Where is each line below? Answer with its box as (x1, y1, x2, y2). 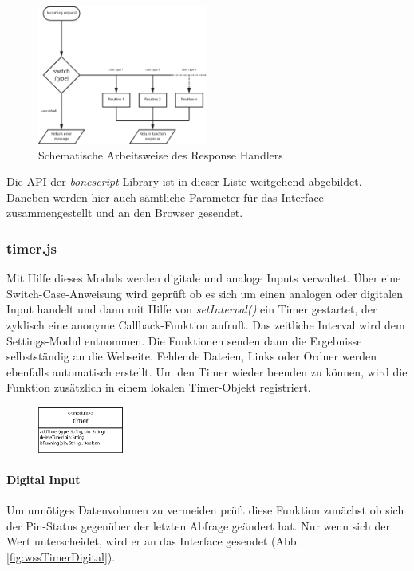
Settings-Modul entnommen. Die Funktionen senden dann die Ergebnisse (6, 332, 362, 349)
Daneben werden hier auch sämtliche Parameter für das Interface (6, 188, 324, 205)
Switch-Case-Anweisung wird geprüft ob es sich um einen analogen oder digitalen (6, 285, 404, 301)
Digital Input (6, 471, 81, 487)
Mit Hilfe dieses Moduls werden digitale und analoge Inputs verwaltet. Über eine (6, 270, 401, 286)
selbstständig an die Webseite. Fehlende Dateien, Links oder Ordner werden (6, 348, 377, 364)
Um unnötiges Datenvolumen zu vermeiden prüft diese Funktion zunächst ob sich (6, 501, 404, 518)
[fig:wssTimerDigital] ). (6, 548, 116, 565)
